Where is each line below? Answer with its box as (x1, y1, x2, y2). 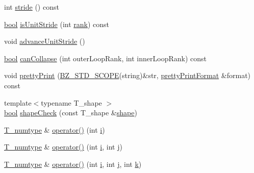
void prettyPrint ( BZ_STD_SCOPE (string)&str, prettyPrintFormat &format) (4, 70, 251, 81)
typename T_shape (41, 97, 102, 108)
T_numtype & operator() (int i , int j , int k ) (4, 158, 142, 169)
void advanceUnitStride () (4, 36, 85, 46)
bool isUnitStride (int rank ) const (4, 18, 110, 29)
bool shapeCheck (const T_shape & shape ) (4, 107, 137, 118)
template (4, 97, 32, 108)
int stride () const (4, 2, 59, 12)
